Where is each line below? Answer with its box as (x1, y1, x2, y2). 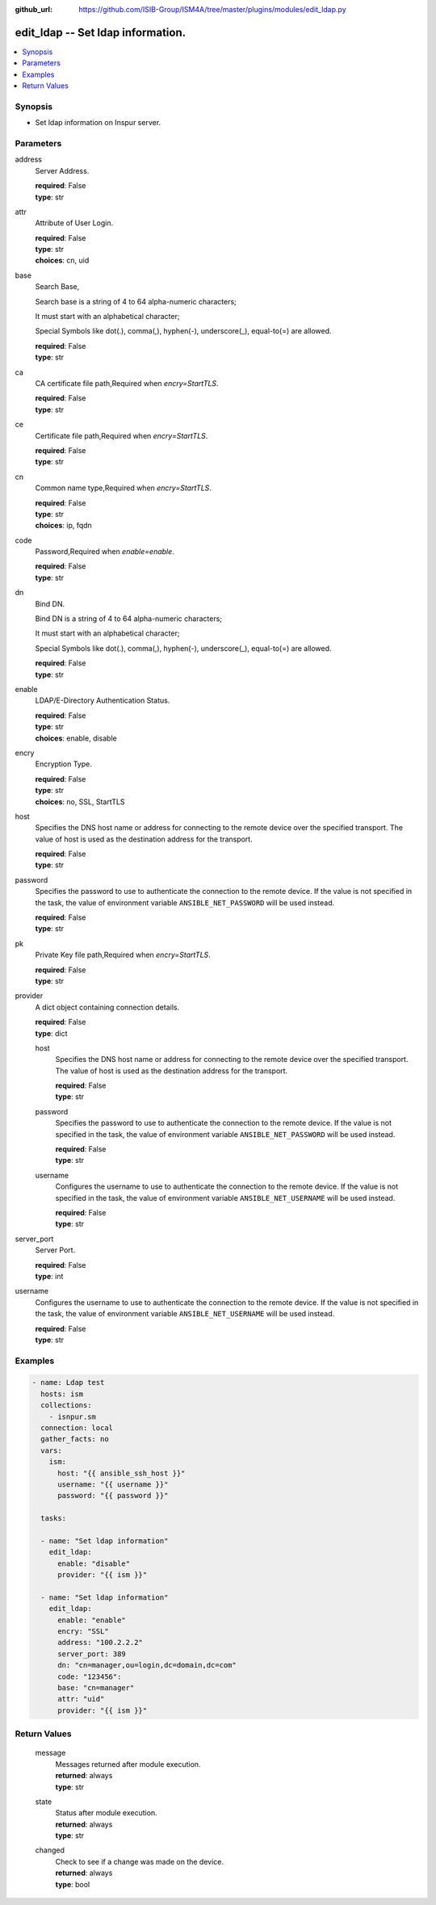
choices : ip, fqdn (35, 521, 92, 531)
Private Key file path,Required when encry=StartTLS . (35, 950, 212, 960)
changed (35, 1845, 65, 1855)
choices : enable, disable (35, 733, 117, 743)
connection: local (40, 1424, 113, 1433)
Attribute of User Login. (35, 218, 114, 228)
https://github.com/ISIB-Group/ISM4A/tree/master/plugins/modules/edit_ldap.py (78, 5, 346, 14)
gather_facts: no (40, 1434, 109, 1444)
